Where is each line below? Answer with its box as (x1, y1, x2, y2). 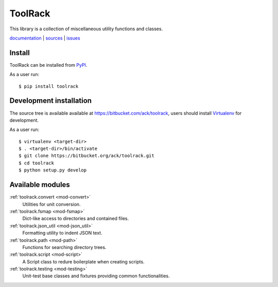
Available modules (9, 180, 71, 189)
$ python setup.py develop (19, 167, 87, 173)
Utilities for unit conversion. (22, 201, 81, 207)
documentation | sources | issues (9, 35, 80, 41)
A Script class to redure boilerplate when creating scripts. (22, 258, 145, 264)
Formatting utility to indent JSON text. (22, 230, 102, 236)
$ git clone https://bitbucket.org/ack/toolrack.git (19, 153, 154, 159)
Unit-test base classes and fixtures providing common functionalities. (22, 273, 170, 279)
